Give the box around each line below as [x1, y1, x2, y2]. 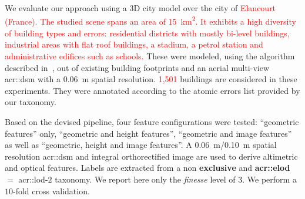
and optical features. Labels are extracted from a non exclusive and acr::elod [5, 161, 290, 174]
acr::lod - [18, 173, 48, 185]
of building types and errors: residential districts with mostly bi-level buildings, [5, 26, 290, 39]
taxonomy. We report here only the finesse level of [55, 173, 236, 185]
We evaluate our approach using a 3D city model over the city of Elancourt [5, 2, 276, 14]
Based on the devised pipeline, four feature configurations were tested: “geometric [5, 116, 299, 127]
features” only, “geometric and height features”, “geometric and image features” [5, 127, 292, 139]
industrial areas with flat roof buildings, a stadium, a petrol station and [5, 38, 263, 50]
